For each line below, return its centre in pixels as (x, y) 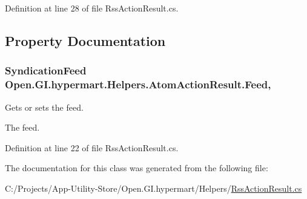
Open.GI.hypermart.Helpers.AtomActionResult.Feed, (138, 84)
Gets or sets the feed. (44, 107)
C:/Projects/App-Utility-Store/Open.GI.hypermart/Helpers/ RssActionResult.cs (153, 188)
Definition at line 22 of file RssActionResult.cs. (92, 147)
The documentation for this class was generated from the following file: (137, 168)
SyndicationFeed (46, 70)
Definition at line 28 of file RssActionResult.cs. (92, 8)
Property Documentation (85, 40)
